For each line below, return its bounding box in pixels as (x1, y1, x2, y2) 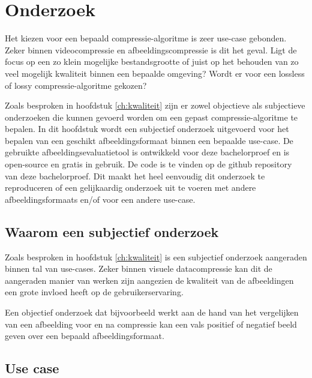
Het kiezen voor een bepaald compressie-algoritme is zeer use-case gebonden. (5, 32, 287, 44)
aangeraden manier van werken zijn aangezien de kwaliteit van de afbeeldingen (5, 274, 294, 286)
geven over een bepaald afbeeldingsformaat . (5, 329, 164, 342)
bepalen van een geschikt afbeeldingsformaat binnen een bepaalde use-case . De (5, 134, 293, 146)
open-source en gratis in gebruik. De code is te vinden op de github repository (5, 158, 292, 170)
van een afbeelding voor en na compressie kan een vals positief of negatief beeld (5, 317, 297, 330)
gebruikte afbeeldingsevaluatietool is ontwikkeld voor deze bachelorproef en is (5, 146, 290, 158)
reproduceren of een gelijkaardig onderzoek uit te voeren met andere (5, 181, 256, 194)
